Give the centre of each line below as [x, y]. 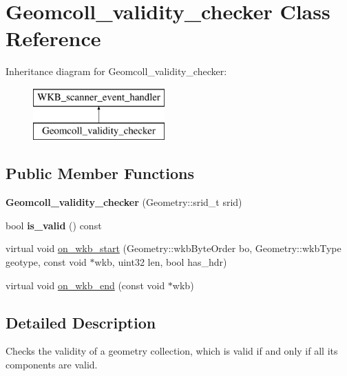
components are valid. [52, 365]
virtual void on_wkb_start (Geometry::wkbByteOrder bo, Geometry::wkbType [173, 248]
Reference [53, 38]
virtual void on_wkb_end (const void [85, 285]
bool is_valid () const [54, 225]
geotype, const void [46, 262]
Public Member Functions [100, 173]
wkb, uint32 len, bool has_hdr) [161, 262]
